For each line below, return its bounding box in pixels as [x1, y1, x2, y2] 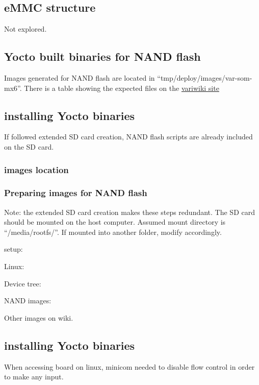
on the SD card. [4, 141, 54, 152]
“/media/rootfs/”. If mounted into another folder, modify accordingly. [4, 226, 222, 237]
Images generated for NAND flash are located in [4, 73, 155, 83]
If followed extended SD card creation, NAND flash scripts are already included [4, 131, 253, 142]
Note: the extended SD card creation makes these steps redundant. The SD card [4, 206, 255, 217]
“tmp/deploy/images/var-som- [157, 73, 252, 83]
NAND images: [4, 295, 51, 306]
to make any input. [4, 371, 64, 382]
